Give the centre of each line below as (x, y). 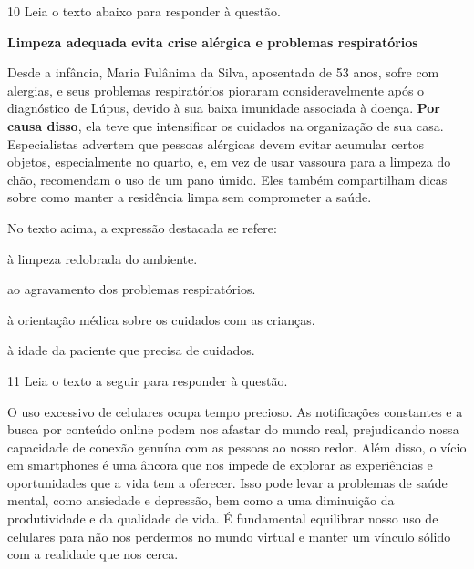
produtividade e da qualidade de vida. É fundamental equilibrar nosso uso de (223, 518)
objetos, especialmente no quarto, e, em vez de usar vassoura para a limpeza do (229, 162)
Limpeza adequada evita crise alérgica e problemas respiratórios (213, 41)
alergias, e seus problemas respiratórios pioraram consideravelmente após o (216, 90)
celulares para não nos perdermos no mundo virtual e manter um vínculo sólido (229, 536)
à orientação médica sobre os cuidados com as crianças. (161, 319)
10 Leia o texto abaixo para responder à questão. (144, 11)
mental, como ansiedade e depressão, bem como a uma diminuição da (201, 500)
